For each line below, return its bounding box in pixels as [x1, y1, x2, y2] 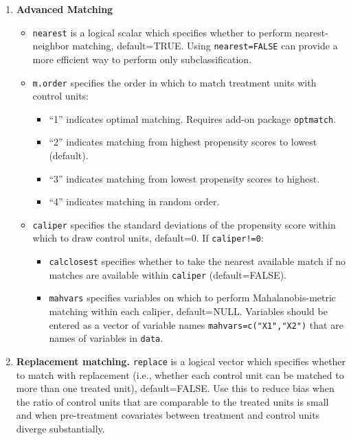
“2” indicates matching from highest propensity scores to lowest [49, 135, 317, 149]
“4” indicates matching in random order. [49, 194, 220, 209]
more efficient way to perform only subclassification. [32, 51, 252, 66]
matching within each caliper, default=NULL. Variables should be [49, 304, 328, 319]
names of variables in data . [49, 331, 163, 345]
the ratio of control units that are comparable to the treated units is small [16, 394, 329, 408]
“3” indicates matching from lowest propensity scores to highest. [49, 171, 320, 185]
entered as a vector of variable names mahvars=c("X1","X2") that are [49, 317, 343, 332]
